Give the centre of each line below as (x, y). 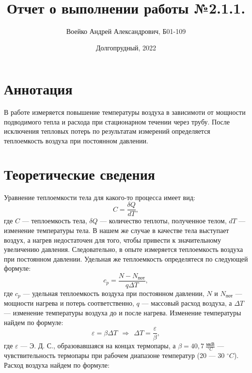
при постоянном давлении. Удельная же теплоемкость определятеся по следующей (126, 258)
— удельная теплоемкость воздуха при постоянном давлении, (114, 293)
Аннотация (38, 89)
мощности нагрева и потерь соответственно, (69, 303)
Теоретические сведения (79, 174)
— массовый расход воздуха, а (187, 303)
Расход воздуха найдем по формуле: (57, 365)
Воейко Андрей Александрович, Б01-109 (126, 31)
